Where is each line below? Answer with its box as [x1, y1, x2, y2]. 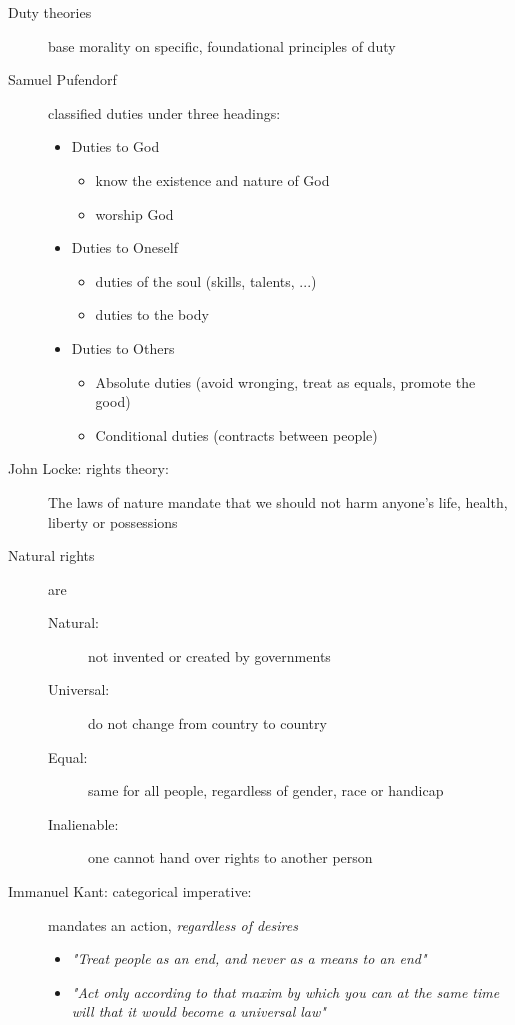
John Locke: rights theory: [8, 458, 169, 479]
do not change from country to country [88, 713, 327, 734]
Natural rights [8, 545, 95, 566]
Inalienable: [48, 813, 119, 834]
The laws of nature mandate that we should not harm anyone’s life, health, [48, 491, 508, 512]
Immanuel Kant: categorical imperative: [8, 881, 252, 902]
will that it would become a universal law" [71, 1001, 326, 1022]
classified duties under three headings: [48, 102, 281, 123]
